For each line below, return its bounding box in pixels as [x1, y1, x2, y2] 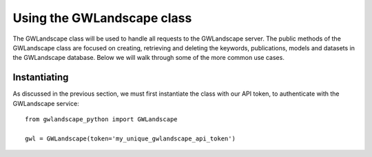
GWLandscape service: [12, 99, 79, 107]
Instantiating [12, 72, 69, 83]
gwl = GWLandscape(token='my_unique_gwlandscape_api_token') [25, 134, 236, 143]
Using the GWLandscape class [12, 10, 192, 25]
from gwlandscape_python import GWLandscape [25, 116, 178, 123]
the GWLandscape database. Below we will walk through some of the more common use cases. [12, 54, 285, 62]
